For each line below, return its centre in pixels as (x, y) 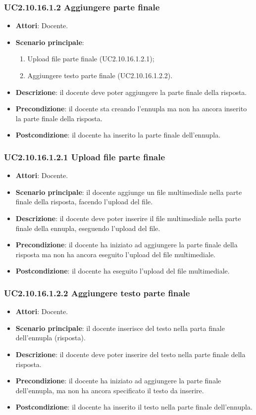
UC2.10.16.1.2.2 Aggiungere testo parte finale (97, 293)
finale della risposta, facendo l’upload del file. (84, 202)
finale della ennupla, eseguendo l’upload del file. (88, 228)
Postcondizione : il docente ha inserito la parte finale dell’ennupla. (118, 135)
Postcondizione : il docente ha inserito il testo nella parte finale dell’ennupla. (134, 407)
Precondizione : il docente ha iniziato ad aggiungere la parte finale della (127, 245)
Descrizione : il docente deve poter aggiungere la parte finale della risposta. (131, 92)
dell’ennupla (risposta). (51, 338)
